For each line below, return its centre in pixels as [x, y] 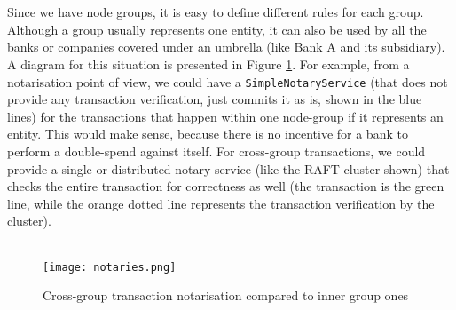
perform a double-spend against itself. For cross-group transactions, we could [216, 151]
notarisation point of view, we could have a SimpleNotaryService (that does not [228, 81]
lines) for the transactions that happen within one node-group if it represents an [225, 116]
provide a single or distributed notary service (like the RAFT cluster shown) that [228, 168]
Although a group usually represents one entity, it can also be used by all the [217, 29]
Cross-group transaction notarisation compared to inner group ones [226, 295]
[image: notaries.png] [110, 267]
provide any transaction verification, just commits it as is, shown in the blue [215, 99]
